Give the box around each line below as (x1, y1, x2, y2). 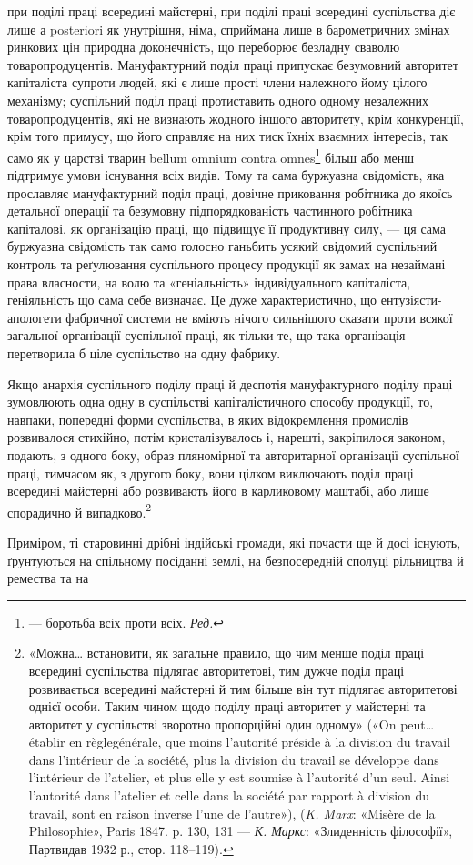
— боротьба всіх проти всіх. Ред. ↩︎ (28, 612, 224, 631)
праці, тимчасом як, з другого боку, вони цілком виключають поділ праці (7, 463, 414, 482)
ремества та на (7, 568, 89, 588)
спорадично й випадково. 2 (7, 499, 152, 521)
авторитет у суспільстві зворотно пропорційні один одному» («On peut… (28, 714, 435, 733)
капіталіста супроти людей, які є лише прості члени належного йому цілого (7, 73, 428, 92)
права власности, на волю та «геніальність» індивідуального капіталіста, (7, 272, 411, 291)
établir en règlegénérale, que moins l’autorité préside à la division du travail (28, 732, 451, 751)
